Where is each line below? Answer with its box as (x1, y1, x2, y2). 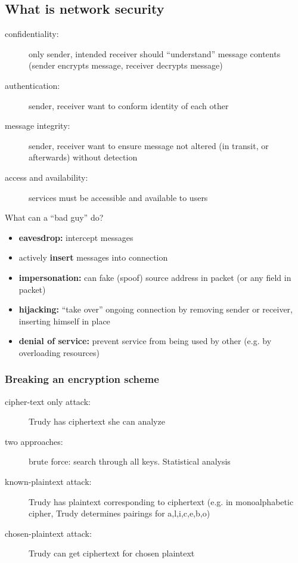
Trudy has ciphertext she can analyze (29, 415, 165, 428)
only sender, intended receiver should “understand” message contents (29, 47, 281, 60)
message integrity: (5, 119, 70, 132)
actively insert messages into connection (18, 251, 168, 264)
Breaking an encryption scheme (5, 372, 159, 386)
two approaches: (5, 435, 63, 447)
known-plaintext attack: (5, 475, 92, 488)
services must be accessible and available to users (29, 191, 208, 203)
